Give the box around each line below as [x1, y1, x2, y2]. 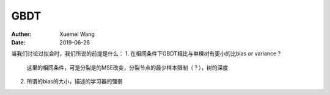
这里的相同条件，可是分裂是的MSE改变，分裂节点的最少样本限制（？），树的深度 [26, 64, 229, 71]
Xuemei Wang [59, 30, 95, 38]
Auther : [11, 30, 32, 38]
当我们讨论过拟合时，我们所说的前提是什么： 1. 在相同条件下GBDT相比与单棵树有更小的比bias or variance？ [11, 50, 282, 57]
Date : [11, 38, 26, 46]
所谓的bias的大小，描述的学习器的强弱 [26, 78, 123, 85]
